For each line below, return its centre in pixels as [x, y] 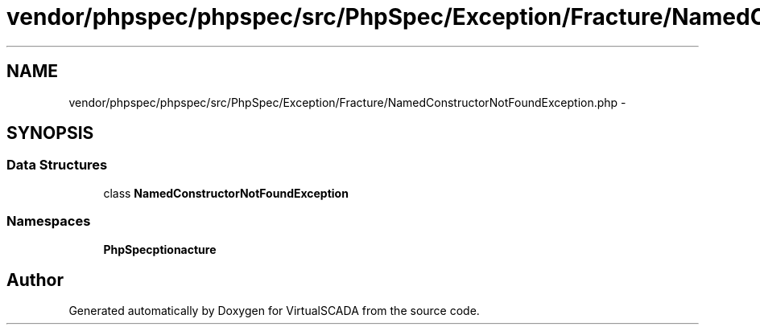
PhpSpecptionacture [160, 249]
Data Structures [57, 165]
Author [35, 280]
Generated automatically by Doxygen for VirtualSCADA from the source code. [274, 311]
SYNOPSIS [50, 133]
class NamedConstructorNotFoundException [226, 193]
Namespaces [49, 221]
